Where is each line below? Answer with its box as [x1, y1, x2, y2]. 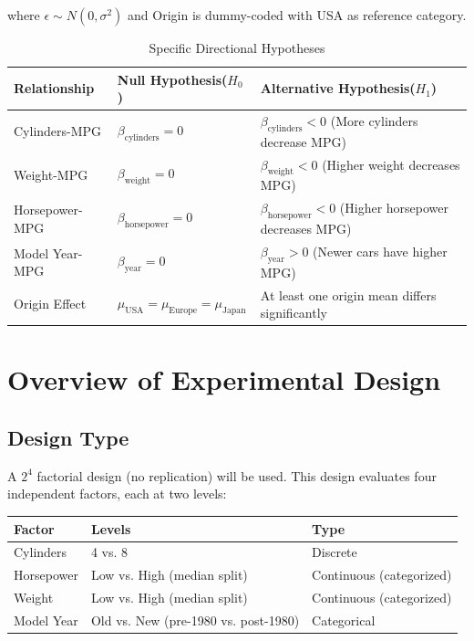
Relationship [14, 79, 95, 98]
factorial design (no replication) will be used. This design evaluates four [36, 466, 437, 485]
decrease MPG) [260, 131, 346, 151]
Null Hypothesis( [117, 69, 228, 89]
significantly [260, 303, 327, 322]
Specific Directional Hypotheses [149, 38, 325, 57]
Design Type [7, 424, 129, 452]
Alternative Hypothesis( [260, 79, 416, 98]
